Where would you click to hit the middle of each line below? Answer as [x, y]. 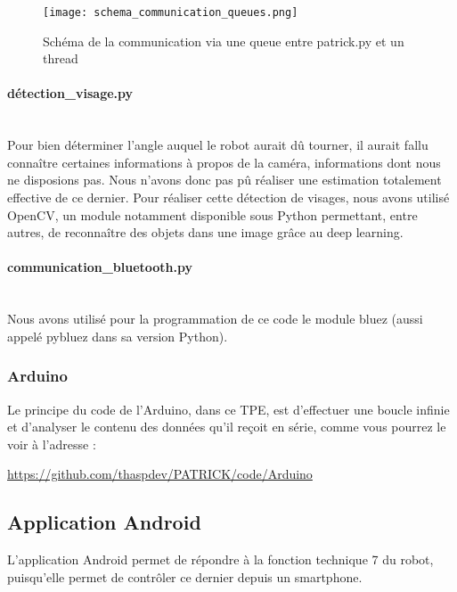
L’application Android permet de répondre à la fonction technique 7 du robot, [220, 559]
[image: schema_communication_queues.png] [171, 12]
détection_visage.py [70, 93]
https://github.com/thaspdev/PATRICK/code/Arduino [160, 474]
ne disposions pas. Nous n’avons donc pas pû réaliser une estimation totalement [224, 180]
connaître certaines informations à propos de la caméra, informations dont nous [224, 162]
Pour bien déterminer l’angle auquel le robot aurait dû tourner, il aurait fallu [218, 145]
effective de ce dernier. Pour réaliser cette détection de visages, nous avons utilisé [228, 197]
